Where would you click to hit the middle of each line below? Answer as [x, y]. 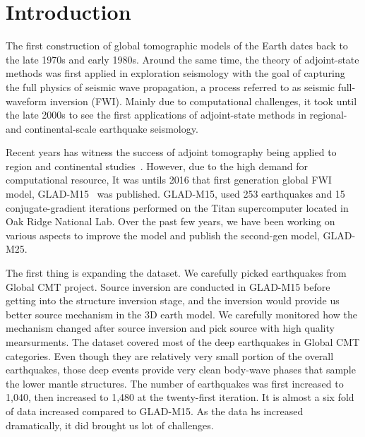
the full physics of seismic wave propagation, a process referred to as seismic [170, 86]
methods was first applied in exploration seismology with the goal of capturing [175, 73]
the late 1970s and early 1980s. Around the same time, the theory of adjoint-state [182, 59]
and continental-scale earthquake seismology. [102, 128]
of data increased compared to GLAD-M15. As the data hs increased [155, 411]
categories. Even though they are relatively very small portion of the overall [170, 355]
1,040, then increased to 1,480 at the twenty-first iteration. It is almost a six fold [180, 397]
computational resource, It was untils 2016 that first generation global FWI [169, 180]
